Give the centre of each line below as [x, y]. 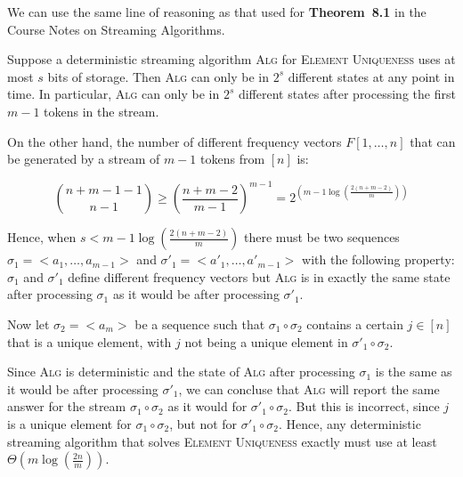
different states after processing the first [347, 94]
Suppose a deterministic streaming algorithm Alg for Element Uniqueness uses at [231, 59]
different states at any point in [371, 76]
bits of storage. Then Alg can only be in [158, 76]
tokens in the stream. [102, 111]
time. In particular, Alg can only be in [114, 94]
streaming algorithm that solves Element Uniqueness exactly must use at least [222, 441]
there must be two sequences [322, 237]
